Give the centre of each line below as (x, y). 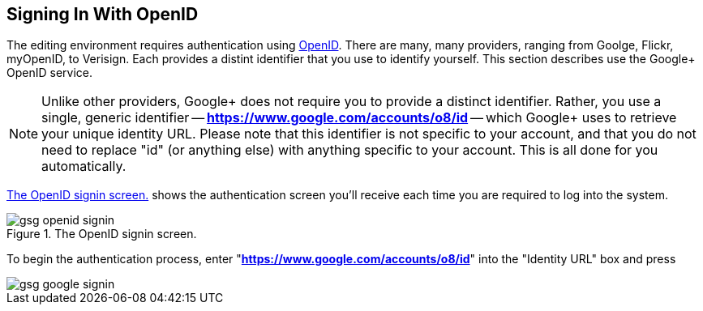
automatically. (84, 166)
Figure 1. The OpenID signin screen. (102, 234)
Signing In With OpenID (103, 14)
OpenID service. (50, 73)
